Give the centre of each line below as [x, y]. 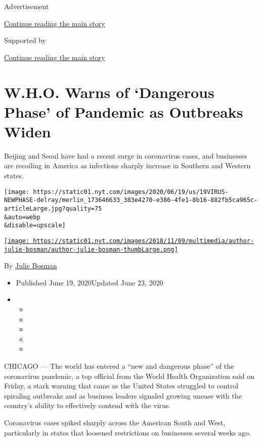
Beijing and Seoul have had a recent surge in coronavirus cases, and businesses [126, 155]
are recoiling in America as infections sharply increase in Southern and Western [127, 165]
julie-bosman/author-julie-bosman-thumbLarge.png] [91, 249]
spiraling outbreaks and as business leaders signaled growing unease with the [123, 395]
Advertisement [27, 6]
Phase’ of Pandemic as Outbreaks [124, 111]
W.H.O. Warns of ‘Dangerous [109, 92]
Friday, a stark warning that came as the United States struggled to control [121, 386]
